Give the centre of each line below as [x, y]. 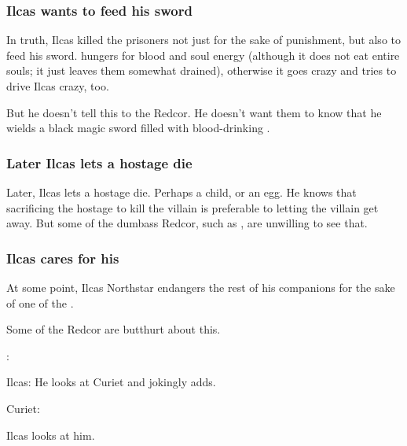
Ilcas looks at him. [51, 435]
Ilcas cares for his [63, 258]
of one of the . [40, 302]
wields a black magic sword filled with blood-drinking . [138, 128]
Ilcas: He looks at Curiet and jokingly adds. [111, 382]
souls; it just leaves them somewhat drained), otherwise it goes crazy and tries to [202, 70]
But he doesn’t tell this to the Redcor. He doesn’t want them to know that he [194, 112]
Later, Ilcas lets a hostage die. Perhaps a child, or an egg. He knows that [181, 192]
